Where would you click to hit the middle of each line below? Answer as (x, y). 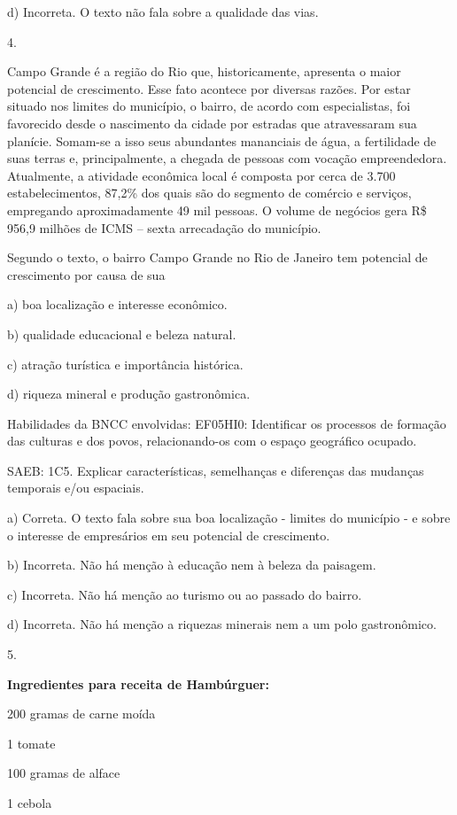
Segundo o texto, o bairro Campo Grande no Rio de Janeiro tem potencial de (217, 257)
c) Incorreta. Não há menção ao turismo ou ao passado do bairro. (185, 594)
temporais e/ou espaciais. (76, 488)
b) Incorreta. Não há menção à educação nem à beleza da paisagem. (192, 565)
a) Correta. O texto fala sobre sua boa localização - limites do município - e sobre (229, 518)
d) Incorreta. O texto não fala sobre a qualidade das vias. (163, 12)
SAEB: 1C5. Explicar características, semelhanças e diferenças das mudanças (216, 470)
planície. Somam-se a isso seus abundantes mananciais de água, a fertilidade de (222, 140)
